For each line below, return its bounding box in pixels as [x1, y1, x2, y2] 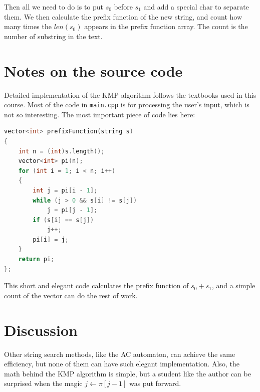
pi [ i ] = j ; [33, 236, 69, 243]
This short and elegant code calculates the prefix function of [4, 280, 189, 291]
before [114, 2, 133, 12]
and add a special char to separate [143, 2, 249, 12]
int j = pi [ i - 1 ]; [33, 186, 98, 194]
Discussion [4, 319, 78, 340]
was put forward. [129, 378, 181, 388]
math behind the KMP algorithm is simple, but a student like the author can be [4, 368, 251, 378]
